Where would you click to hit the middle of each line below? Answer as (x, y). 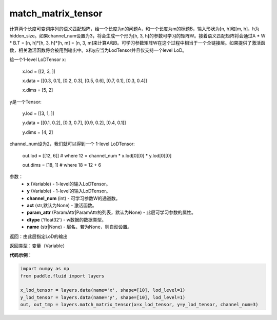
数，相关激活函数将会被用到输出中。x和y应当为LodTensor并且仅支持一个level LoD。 (98, 50)
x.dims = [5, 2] (38, 90)
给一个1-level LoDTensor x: (38, 59)
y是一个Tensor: (26, 102)
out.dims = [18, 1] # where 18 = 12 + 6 (62, 165)
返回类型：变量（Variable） (38, 246)
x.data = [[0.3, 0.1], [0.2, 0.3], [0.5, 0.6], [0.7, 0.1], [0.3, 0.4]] (85, 81)
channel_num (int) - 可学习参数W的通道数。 (74, 198)
